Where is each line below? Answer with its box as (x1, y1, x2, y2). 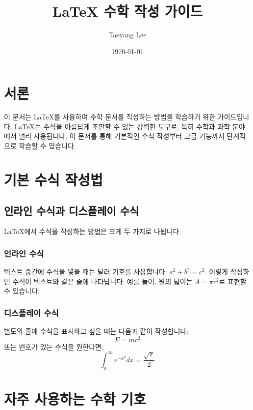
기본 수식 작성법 (4, 169, 103, 189)
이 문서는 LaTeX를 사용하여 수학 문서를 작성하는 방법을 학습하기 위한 (4, 112, 216, 122)
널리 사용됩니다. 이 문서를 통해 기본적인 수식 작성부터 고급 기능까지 (19, 131, 225, 141)
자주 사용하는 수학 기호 (4, 388, 146, 409)
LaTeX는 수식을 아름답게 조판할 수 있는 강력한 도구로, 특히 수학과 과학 (14, 121, 230, 131)
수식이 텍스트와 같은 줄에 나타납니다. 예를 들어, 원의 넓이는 (12, 276, 193, 286)
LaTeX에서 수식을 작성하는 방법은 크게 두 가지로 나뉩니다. (4, 226, 181, 236)
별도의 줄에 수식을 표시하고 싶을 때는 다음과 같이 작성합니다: (4, 326, 189, 336)
